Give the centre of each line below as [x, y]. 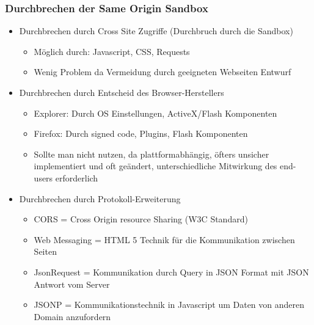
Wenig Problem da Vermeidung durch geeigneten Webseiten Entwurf [162, 72]
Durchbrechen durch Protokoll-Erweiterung [100, 198]
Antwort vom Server [72, 284]
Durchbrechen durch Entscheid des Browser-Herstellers [122, 92]
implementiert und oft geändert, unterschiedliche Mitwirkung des [155, 166]
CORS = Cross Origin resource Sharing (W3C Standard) [141, 219]
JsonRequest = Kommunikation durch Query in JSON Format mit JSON [171, 272]
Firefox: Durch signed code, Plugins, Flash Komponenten [141, 133]
